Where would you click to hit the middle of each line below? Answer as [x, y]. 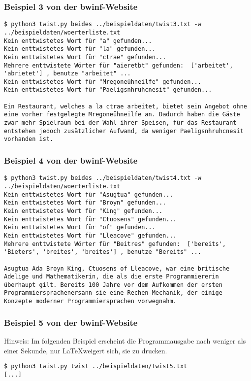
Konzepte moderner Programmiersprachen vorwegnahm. [90, 301]
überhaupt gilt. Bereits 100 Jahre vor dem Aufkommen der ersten [113, 285]
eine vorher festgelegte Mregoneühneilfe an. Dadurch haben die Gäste [122, 115]
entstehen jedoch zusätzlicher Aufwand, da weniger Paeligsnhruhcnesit [124, 131]
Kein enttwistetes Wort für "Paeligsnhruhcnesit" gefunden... [108, 90]
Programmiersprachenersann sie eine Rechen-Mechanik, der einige [113, 293]
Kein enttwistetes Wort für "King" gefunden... [83, 211]
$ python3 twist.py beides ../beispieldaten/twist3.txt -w [103, 24]
